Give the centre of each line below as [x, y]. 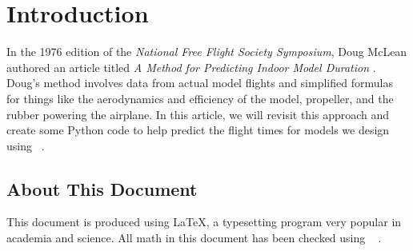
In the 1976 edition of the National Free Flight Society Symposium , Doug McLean [207, 52]
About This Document [102, 188]
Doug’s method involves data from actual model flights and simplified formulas [200, 83]
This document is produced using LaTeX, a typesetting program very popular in [204, 222]
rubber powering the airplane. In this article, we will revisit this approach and [198, 114]
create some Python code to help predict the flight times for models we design [198, 130]
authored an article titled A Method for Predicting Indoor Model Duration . [191, 67]
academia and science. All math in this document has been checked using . [194, 238]
